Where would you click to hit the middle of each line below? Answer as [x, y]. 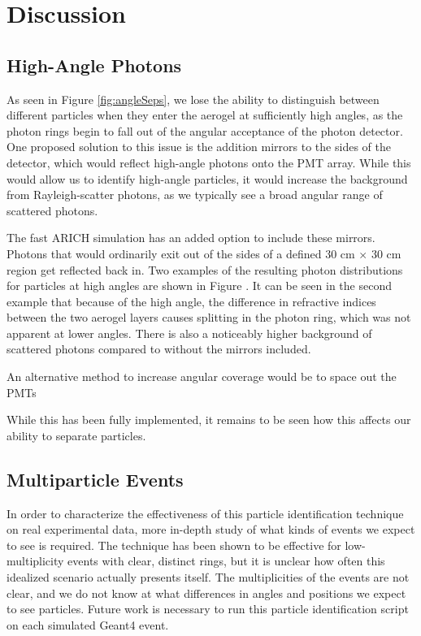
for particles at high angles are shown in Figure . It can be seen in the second [199, 286]
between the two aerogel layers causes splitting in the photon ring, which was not [209, 317]
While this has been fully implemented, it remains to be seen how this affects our [209, 420]
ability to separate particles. [76, 435]
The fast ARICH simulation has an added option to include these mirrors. [191, 238]
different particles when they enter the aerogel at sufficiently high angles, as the [205, 115]
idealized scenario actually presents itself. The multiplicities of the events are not [208, 577]
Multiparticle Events [95, 479]
